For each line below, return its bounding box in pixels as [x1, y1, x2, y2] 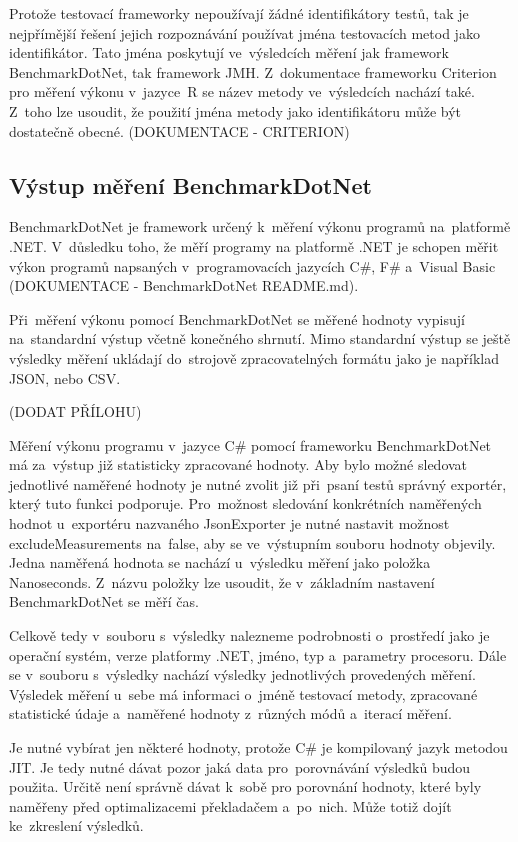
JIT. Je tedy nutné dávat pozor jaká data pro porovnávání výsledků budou [9, 756, 471, 777]
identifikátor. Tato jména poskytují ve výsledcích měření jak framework [9, 42, 449, 63]
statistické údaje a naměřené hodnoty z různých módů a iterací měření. [9, 703, 452, 724]
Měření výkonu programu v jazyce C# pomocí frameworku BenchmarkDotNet [9, 434, 492, 455]
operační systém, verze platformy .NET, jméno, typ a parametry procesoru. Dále [9, 644, 507, 665]
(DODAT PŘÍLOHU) [9, 401, 142, 422]
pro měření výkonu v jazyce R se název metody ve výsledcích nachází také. [9, 81, 475, 102]
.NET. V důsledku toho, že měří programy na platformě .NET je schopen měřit [9, 235, 499, 256]
